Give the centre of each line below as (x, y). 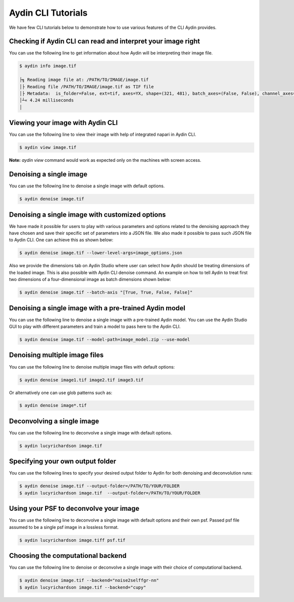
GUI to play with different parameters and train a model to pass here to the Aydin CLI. (95, 326)
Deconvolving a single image (54, 421)
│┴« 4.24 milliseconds (47, 100)
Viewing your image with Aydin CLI (63, 123)
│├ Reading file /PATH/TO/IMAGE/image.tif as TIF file (86, 87)
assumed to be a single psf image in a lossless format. (64, 527)
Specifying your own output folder (63, 462)
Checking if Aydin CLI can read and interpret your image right (105, 41)
